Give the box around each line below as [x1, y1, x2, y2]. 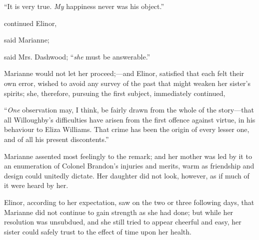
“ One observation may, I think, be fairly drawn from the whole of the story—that [4, 104, 254, 115]
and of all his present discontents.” [4, 133, 109, 144]
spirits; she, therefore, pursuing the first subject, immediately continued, [4, 87, 225, 98]
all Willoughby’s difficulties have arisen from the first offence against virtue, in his [4, 114, 255, 124]
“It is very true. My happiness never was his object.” [4, 1, 164, 11]
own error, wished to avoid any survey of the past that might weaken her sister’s [4, 77, 250, 88]
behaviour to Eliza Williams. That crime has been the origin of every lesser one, [4, 124, 249, 134]
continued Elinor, [4, 17, 57, 28]
